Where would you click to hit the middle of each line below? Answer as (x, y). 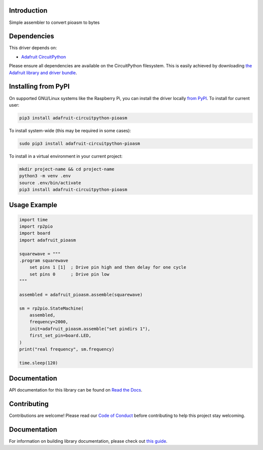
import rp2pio (36, 226)
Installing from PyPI (39, 87)
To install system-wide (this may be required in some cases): (70, 130)
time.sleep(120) (39, 363)
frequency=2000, (49, 322)
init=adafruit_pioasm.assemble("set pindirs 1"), (90, 329)
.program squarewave (44, 260)
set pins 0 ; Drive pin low (69, 274)
